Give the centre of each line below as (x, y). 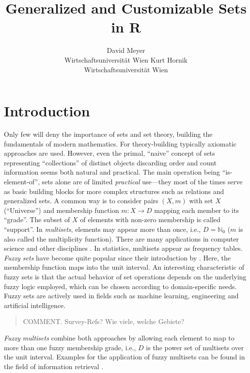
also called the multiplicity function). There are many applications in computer (121, 238)
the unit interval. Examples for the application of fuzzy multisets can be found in (125, 357)
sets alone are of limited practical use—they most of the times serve (142, 181)
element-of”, (22, 181)
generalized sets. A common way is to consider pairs (81, 201)
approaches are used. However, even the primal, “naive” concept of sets (109, 153)
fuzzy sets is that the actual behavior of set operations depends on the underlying (125, 276)
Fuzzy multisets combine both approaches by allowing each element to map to (119, 337)
